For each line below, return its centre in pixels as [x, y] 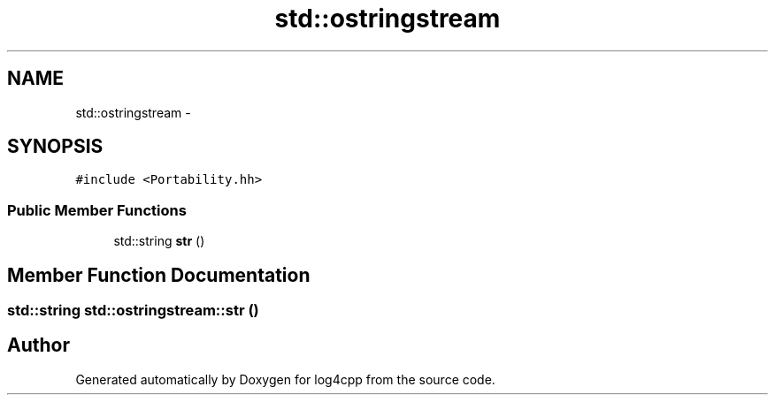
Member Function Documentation [159, 275]
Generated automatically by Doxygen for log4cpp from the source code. [285, 379]
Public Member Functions [97, 210]
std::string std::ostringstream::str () [133, 311]
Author [38, 345]
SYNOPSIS [55, 147]
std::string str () [159, 241]
